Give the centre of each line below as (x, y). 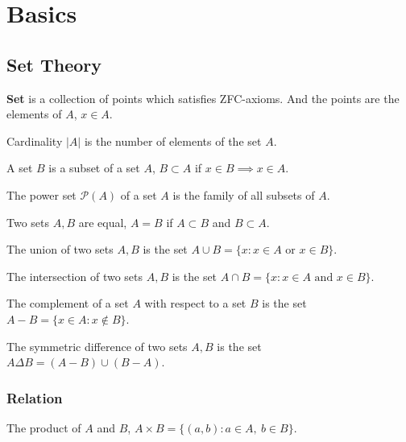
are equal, (103, 222)
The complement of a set (68, 303)
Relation (35, 397)
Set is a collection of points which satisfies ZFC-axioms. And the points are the (203, 98)
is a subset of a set (94, 168)
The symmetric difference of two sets (97, 346)
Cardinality (35, 140)
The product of (44, 427)
